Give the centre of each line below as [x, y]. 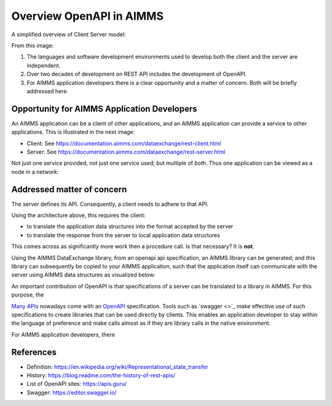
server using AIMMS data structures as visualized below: [83, 275]
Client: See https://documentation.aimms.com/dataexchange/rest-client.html [124, 143]
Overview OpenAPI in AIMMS [88, 16]
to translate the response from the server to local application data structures [124, 235]
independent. [44, 65]
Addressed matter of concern [69, 189]
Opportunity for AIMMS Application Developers [104, 108]
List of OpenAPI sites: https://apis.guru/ [77, 384]
